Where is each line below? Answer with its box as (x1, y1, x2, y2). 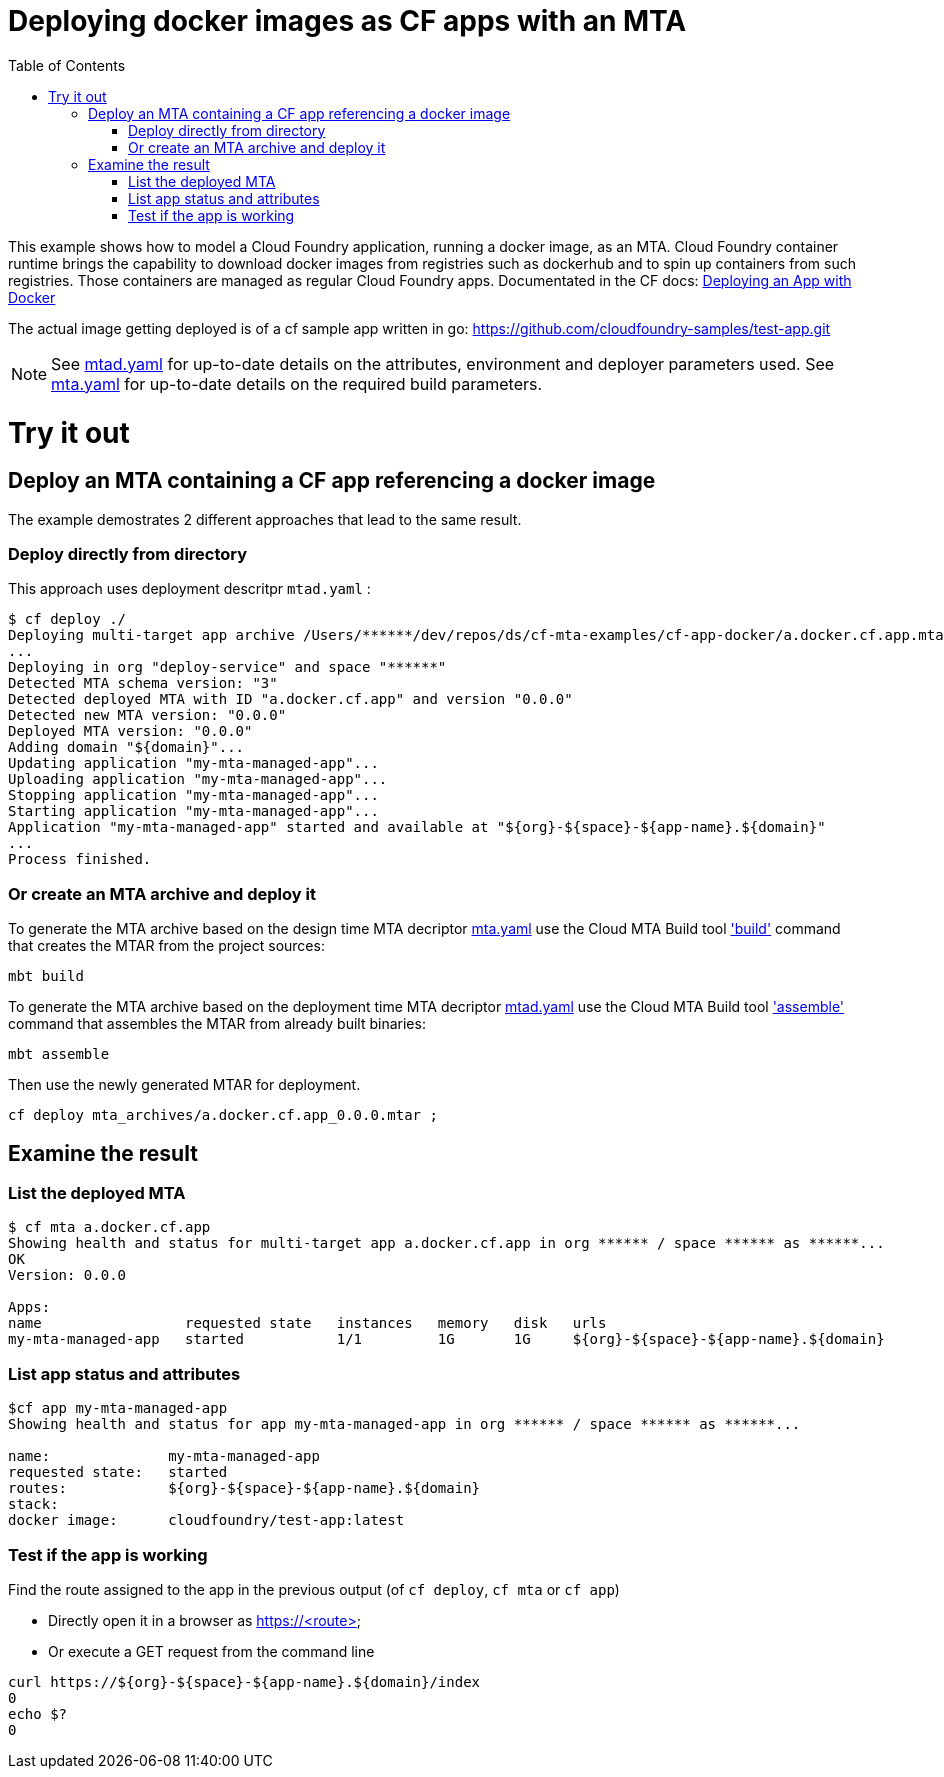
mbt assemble (8, 1046, 110, 1063)
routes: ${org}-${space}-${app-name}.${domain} (8, 1480, 481, 1497)
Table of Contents (8, 56, 126, 74)
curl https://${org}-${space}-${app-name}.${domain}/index (8, 1673, 481, 1690)
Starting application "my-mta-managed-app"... (8, 803, 379, 820)
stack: (8, 1496, 59, 1513)
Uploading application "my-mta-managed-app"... (8, 771, 388, 788)
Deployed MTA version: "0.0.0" (8, 723, 253, 740)
